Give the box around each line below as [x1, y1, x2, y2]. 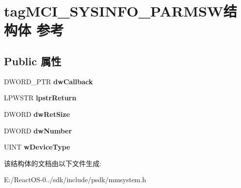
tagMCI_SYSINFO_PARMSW [4, 1, 223, 21]
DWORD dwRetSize [4, 109, 70, 119]
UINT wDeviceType [4, 142, 70, 152]
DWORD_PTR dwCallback [4, 76, 93, 86]
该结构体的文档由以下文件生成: [4, 158, 101, 168]
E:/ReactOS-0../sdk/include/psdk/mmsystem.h [4, 174, 146, 185]
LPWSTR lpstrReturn [4, 93, 77, 103]
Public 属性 [4, 53, 61, 68]
